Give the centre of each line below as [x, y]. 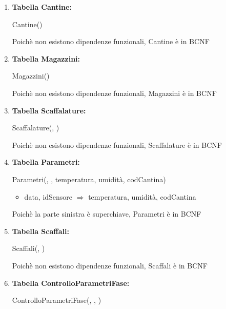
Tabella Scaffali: [40, 231]
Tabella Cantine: [42, 7]
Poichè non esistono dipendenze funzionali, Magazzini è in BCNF [114, 93]
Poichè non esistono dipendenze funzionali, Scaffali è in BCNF [110, 265]
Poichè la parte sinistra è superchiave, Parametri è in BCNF [107, 214]
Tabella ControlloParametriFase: [71, 283]
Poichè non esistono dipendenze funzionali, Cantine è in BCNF [111, 41]
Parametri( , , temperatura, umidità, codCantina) [89, 179]
